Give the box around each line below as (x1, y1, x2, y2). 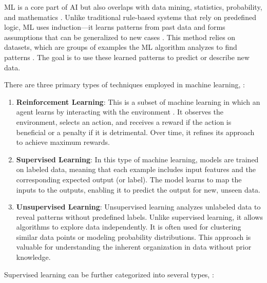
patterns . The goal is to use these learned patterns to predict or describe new (4, 51, 250, 62)
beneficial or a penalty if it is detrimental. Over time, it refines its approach (16, 126, 255, 137)
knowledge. (16, 252, 51, 262)
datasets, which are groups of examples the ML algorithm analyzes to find (4, 42, 237, 52)
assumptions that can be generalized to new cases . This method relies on (4, 31, 236, 42)
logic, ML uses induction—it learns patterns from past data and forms (4, 22, 225, 32)
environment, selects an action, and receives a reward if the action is (16, 116, 232, 127)
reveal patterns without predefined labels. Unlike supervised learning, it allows (16, 211, 263, 222)
